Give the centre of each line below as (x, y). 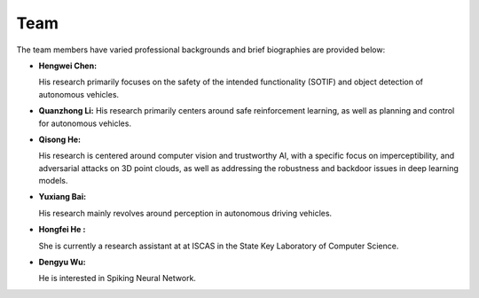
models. (53, 181)
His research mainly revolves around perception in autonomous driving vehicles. (185, 213)
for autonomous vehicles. (85, 123)
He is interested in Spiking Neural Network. (118, 278)
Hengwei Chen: (68, 66)
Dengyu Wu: (62, 263)
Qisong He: (60, 139)
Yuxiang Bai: (63, 197)
